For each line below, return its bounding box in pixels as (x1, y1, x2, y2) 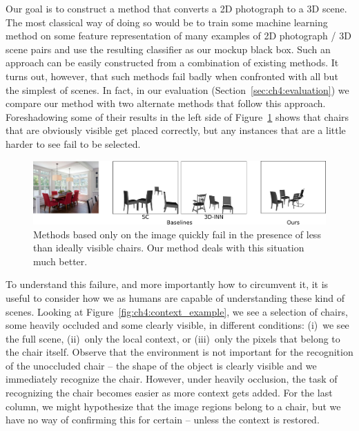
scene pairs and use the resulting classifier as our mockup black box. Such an (6, 41, 331, 56)
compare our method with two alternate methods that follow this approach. (6, 96, 326, 111)
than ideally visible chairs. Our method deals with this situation (33, 240, 304, 255)
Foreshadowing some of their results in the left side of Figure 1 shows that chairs (6, 109, 349, 124)
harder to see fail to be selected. (6, 136, 141, 151)
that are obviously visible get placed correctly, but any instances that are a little (6, 123, 346, 137)
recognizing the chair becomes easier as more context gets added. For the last (6, 385, 333, 400)
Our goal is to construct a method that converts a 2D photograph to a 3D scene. (6, 1, 347, 15)
